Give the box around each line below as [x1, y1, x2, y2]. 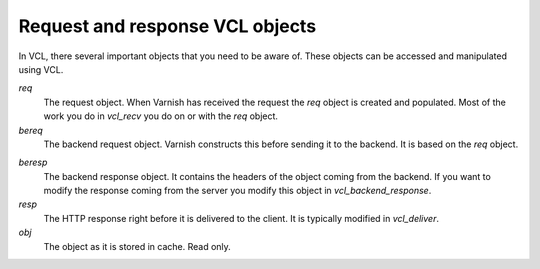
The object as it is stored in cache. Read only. [43, 240, 232, 252]
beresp [18, 156, 48, 169]
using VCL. [18, 63, 64, 75]
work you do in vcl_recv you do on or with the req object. [43, 110, 279, 122]
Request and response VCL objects [18, 15, 317, 37]
